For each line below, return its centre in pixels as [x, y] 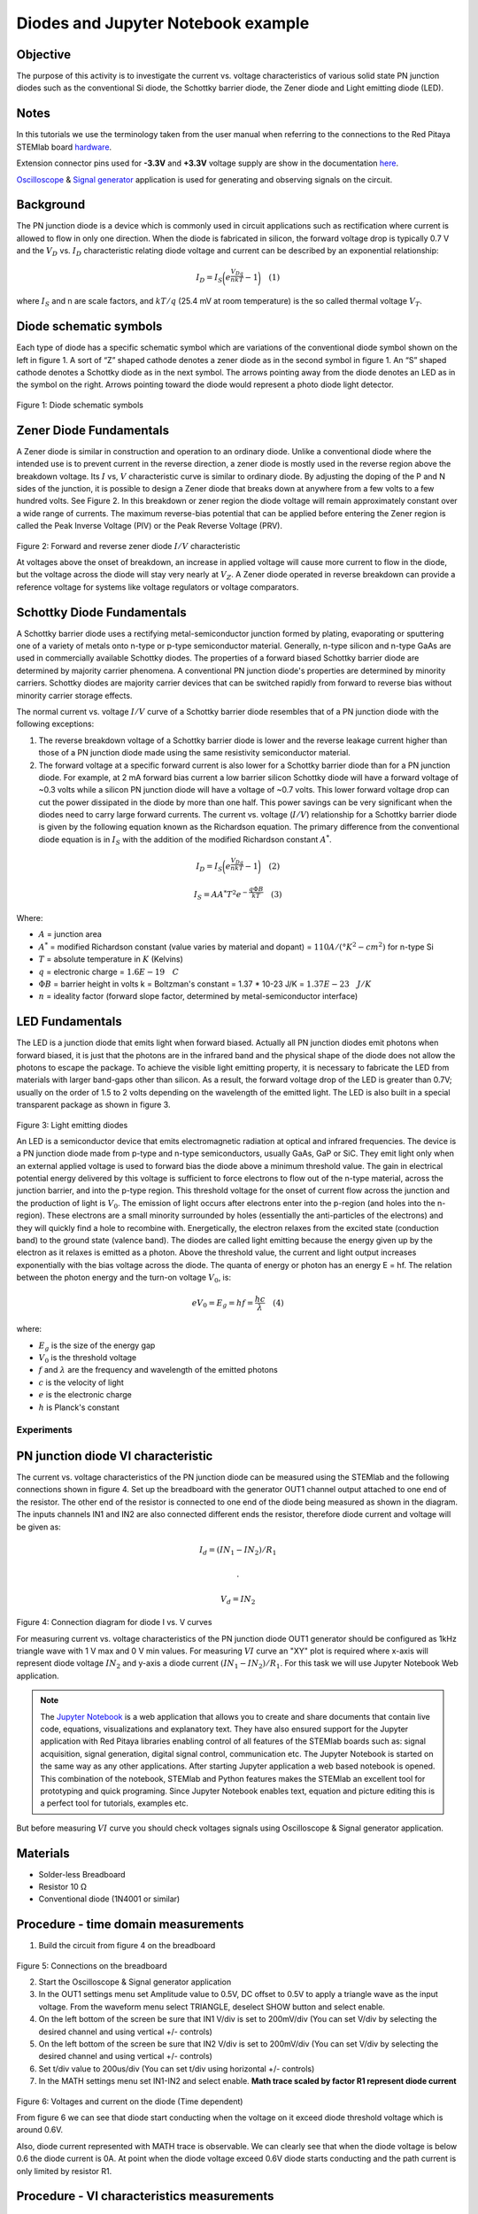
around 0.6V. [40, 2130]
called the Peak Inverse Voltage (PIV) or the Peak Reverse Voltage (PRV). [150, 526]
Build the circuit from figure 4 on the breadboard [127, 1946]
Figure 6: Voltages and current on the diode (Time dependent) [130, 2101]
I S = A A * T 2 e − [220, 895]
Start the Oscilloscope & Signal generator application [135, 1982]
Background [51, 205]
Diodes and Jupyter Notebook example [163, 23]
